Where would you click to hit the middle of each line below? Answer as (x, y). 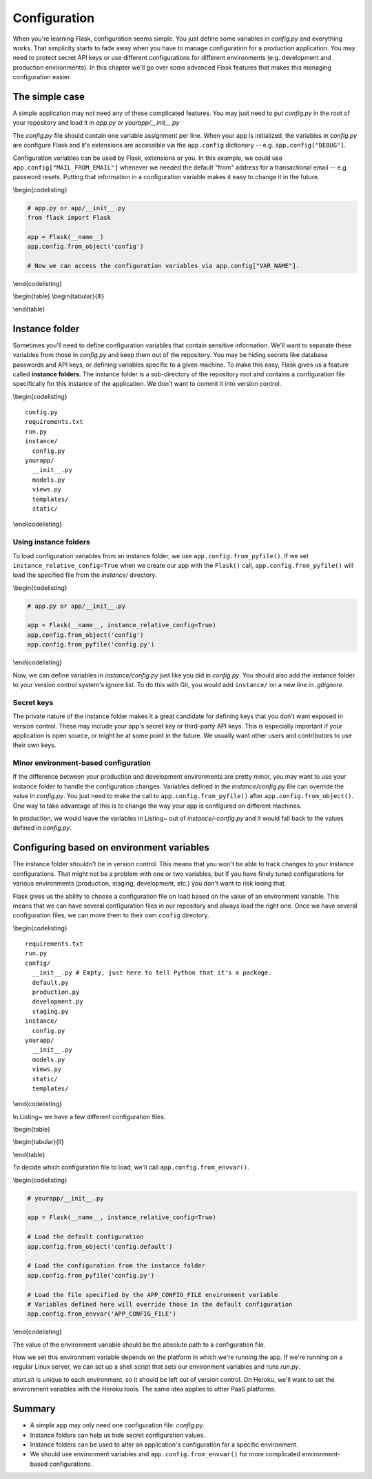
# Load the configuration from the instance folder (116, 1266)
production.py (56, 992)
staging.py (50, 1011)
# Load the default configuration (85, 1237)
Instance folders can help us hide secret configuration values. (118, 1435)
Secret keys (33, 702)
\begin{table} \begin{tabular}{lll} (59, 296)
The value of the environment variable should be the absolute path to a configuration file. (139, 1345)
